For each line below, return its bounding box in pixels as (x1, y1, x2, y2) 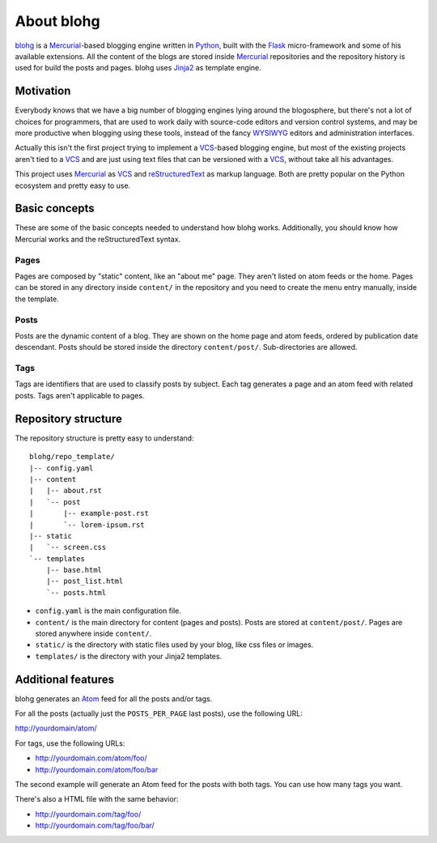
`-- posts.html (45, 588, 107, 597)
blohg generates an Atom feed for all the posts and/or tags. (15, 693, 213, 704)
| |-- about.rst (29, 486, 103, 496)
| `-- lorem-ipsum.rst (29, 520, 145, 530)
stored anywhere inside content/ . (35, 628, 152, 639)
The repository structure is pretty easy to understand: (15, 433, 194, 443)
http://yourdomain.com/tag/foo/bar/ (35, 820, 155, 830)
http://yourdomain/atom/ (15, 723, 97, 733)
